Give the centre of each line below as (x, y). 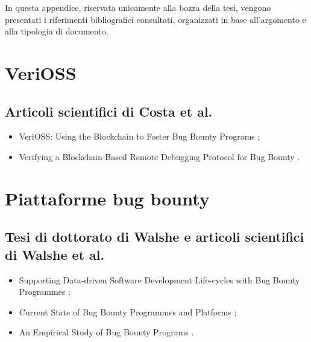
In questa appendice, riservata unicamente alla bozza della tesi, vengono (138, 7)
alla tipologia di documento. (57, 31)
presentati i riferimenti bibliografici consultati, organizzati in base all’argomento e (155, 19)
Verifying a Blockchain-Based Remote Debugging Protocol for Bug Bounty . (159, 156)
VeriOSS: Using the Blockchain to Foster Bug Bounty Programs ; (140, 136)
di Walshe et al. (55, 254)
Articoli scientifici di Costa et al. (109, 111)
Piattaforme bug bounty (107, 198)
